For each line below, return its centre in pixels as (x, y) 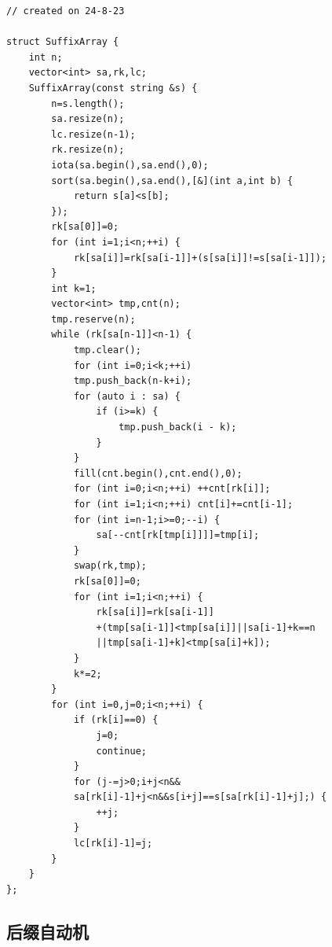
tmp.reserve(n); (93, 319)
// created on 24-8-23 (66, 11)
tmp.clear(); (107, 350)
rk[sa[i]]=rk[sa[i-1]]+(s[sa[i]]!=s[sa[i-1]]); (200, 258)
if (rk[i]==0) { (116, 720)
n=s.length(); (88, 103)
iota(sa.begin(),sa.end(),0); (130, 165)
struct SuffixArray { (63, 42)
